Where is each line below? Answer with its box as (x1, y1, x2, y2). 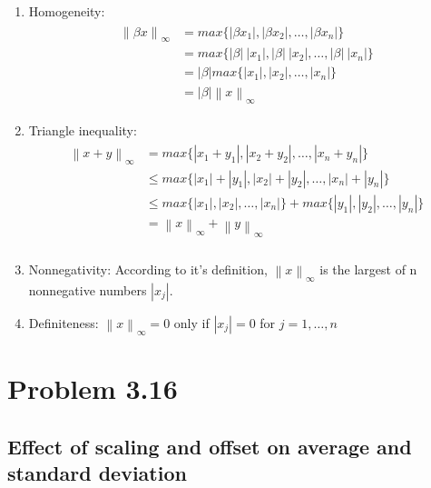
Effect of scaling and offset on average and (7, 432, 412, 460)
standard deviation (7, 458, 187, 486)
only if (173, 313, 210, 332)
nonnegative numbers (28, 280, 147, 299)
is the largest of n (319, 259, 417, 278)
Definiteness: (28, 313, 99, 332)
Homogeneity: (28, 2, 105, 20)
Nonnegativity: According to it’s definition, (28, 259, 268, 278)
